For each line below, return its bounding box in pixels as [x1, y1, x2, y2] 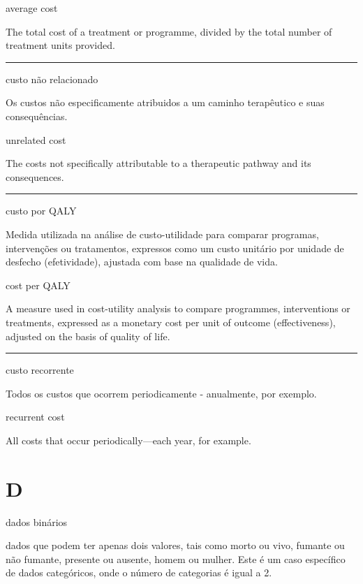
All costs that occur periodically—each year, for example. [6, 432, 251, 447]
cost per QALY [6, 277, 71, 292]
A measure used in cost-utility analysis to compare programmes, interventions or [6, 301, 350, 316]
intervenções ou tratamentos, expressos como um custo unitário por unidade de [6, 240, 344, 255]
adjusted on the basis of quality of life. [6, 328, 170, 343]
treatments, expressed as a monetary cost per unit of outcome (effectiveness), [6, 314, 336, 329]
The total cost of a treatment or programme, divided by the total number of [6, 24, 332, 38]
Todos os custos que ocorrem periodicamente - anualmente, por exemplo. [6, 386, 317, 400]
